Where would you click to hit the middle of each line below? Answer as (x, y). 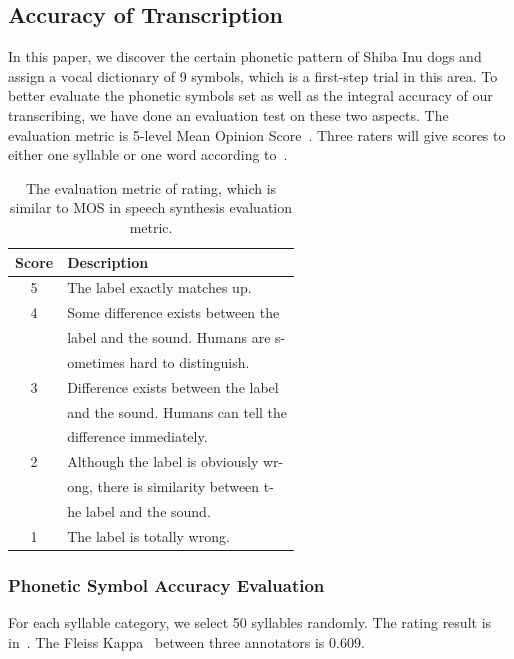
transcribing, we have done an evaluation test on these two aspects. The (228, 114)
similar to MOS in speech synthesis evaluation (151, 207)
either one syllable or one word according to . (148, 154)
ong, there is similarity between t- (170, 486)
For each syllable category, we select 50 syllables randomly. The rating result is (250, 622)
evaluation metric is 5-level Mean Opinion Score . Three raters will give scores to (257, 134)
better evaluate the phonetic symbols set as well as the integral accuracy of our (250, 95)
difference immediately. (137, 436)
